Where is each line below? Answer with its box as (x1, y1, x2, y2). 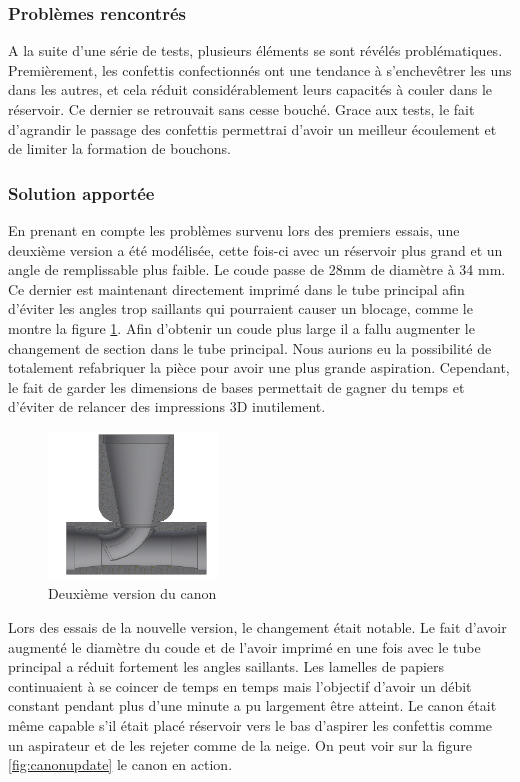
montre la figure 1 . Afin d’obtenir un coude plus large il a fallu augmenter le (8, 317, 475, 338)
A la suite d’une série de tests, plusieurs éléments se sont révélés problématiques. (8, 40, 503, 61)
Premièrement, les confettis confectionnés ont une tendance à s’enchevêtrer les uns (8, 59, 512, 80)
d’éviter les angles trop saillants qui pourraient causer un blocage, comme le (8, 298, 473, 319)
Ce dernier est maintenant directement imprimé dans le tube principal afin (8, 278, 465, 299)
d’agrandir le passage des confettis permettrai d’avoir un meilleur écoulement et (8, 118, 497, 139)
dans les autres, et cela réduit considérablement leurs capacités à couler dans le (8, 79, 493, 100)
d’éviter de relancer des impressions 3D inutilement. (8, 396, 326, 417)
